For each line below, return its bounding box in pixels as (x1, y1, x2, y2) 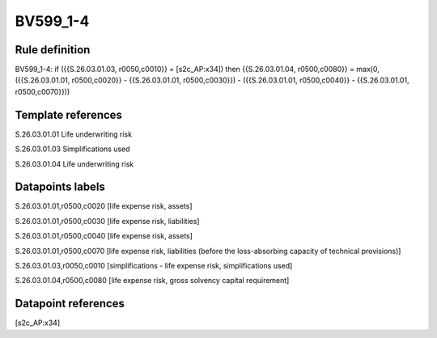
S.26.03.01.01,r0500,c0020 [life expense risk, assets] (15, 201, 193, 211)
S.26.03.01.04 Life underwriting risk (15, 158, 134, 169)
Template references (15, 108, 123, 121)
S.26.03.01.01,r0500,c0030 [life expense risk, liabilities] (15, 216, 200, 226)
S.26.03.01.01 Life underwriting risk (15, 129, 133, 139)
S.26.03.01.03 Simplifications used (15, 144, 130, 154)
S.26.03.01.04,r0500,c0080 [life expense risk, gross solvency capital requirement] (15, 276, 290, 285)
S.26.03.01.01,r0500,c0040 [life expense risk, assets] (15, 231, 193, 241)
